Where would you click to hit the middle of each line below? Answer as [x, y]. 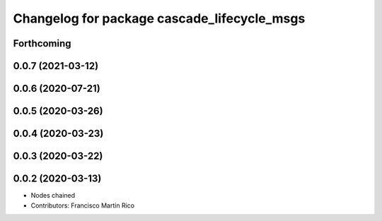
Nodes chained [53, 196]
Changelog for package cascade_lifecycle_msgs [159, 18]
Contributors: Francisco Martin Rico [82, 205]
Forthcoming [42, 43]
